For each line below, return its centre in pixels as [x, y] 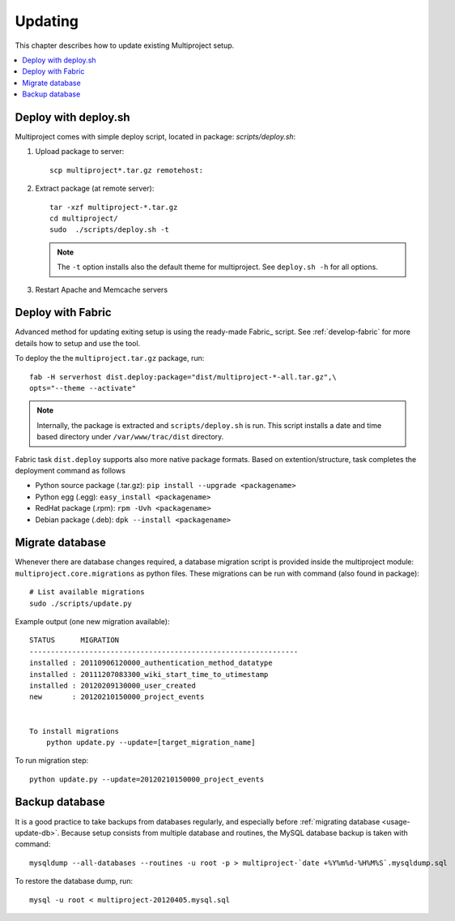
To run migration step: [52, 760]
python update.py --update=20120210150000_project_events [147, 779]
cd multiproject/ [84, 218]
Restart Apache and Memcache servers [102, 289]
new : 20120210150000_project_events [117, 697]
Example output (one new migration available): [92, 621]
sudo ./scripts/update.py [81, 603]
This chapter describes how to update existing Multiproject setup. [125, 45]
